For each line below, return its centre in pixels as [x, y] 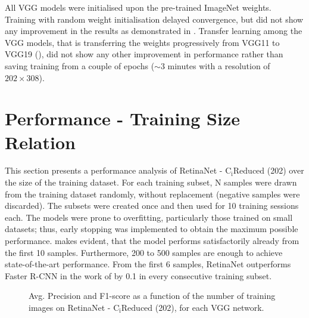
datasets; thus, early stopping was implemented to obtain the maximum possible [152, 229]
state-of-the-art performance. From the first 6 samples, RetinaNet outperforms [148, 264]
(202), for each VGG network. [210, 307]
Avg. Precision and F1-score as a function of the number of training [152, 296]
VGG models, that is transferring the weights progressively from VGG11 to [142, 42]
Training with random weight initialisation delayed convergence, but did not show [154, 19]
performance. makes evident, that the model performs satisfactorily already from [152, 241]
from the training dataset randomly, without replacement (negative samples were [152, 194]
